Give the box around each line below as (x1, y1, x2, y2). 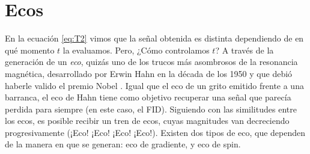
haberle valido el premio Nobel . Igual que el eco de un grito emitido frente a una (5, 79, 304, 91)
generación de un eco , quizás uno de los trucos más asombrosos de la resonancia (5, 55, 298, 68)
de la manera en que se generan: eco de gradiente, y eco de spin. (5, 138, 241, 150)
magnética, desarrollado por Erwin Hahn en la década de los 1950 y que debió (5, 67, 293, 79)
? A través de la (215, 43, 274, 56)
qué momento (5, 43, 55, 56)
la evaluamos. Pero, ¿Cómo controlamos (62, 43, 210, 56)
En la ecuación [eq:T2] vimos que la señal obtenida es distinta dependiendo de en (5, 32, 304, 45)
